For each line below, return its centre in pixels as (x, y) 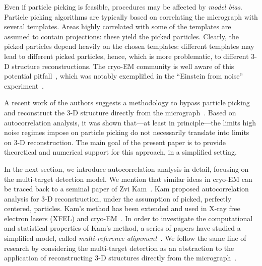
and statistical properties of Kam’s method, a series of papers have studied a (122, 228)
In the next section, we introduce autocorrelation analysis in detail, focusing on (126, 169)
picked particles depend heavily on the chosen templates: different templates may (129, 46)
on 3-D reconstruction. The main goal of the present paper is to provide (115, 142)
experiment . (24, 85)
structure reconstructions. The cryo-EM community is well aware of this (123, 66)
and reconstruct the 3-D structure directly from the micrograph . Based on (120, 112)
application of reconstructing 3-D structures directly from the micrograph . (120, 258)
